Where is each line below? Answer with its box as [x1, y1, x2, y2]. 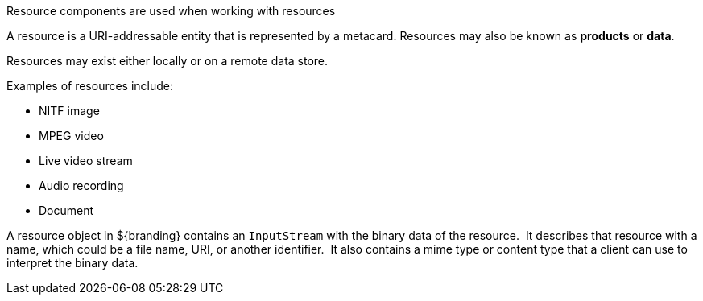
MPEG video [39, 129, 104, 142]
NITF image [39, 104, 100, 118]
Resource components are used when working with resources [6, 4, 336, 18]
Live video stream [39, 154, 133, 167]
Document [39, 204, 94, 217]
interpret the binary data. [6, 256, 139, 270]
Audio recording [39, 179, 124, 192]
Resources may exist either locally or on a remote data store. [6, 54, 329, 68]
